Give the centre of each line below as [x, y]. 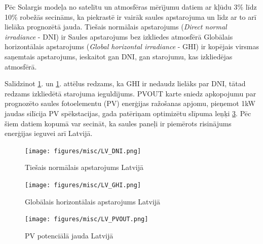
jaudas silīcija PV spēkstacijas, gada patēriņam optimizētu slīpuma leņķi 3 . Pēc [128, 113]
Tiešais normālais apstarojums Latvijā [84, 167]
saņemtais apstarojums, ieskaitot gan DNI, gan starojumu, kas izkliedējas [119, 56]
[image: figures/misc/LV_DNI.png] [83, 151]
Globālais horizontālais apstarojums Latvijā [93, 201]
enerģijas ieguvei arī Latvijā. [49, 133]
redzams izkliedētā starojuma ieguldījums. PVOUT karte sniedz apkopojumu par [130, 93]
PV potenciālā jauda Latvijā [69, 235]
